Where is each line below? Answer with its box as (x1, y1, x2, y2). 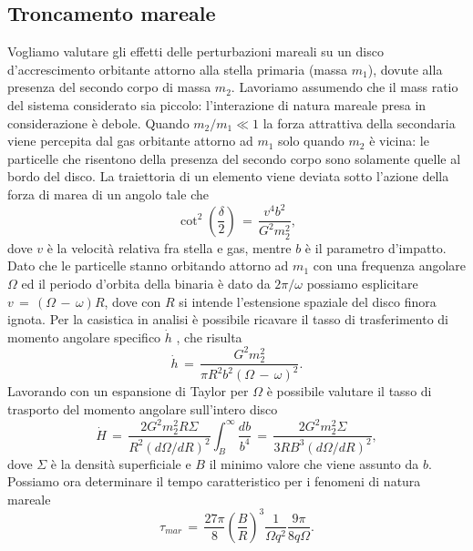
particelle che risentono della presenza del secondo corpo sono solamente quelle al (7, 148, 461, 168)
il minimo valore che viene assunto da (209, 454, 419, 473)
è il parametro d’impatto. (304, 238, 447, 257)
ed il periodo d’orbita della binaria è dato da (21, 274, 271, 293)
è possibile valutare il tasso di (266, 382, 432, 401)
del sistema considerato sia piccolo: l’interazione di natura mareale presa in (7, 95, 427, 114)
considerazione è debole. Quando (7, 113, 190, 132)
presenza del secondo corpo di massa (7, 77, 211, 97)
